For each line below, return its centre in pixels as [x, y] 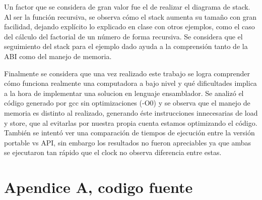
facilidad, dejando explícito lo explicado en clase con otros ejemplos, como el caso [129, 27]
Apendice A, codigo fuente [99, 187]
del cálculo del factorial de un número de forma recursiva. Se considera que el [123, 36]
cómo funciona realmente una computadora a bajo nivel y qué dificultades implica [130, 83]
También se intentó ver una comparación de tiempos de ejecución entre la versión [129, 133]
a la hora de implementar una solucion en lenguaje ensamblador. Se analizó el [124, 93]
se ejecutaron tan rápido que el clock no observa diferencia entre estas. [113, 152]
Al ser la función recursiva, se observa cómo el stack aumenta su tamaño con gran [130, 16]
